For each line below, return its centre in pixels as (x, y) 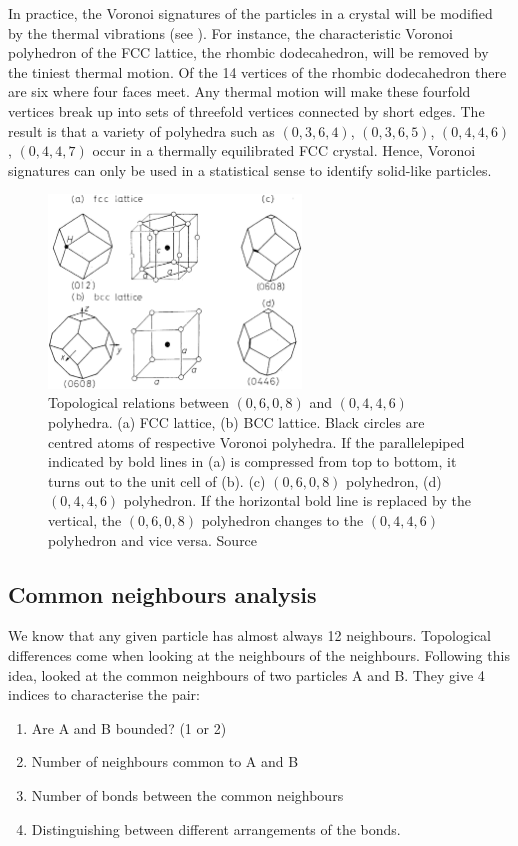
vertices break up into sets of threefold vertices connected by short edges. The (246, 110)
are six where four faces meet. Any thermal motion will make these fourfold (239, 91)
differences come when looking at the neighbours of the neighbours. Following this (259, 655)
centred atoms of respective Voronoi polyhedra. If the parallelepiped (256, 441)
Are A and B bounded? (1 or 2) (129, 727)
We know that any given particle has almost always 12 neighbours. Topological (249, 635)
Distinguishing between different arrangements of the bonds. (216, 828)
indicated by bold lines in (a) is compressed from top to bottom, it (252, 461)
